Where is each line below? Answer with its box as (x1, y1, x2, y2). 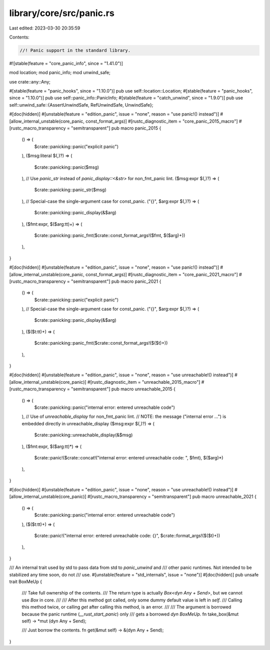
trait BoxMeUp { (9, 578, 42, 584)
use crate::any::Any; (9, 79, 51, 85)
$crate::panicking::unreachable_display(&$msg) (34, 432, 133, 438)
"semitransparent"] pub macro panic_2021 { (70, 278, 161, 284)
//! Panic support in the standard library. (19, 48, 131, 53)
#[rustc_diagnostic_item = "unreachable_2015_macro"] (87, 379, 200, 385)
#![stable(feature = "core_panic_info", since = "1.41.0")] (9, 60, 123, 66)
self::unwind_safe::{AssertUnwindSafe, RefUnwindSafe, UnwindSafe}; (9, 102, 153, 108)
